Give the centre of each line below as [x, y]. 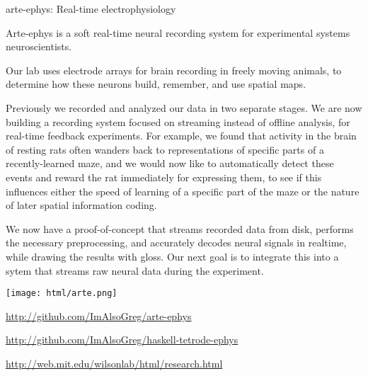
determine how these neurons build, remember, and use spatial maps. [156, 84]
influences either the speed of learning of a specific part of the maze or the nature [183, 191]
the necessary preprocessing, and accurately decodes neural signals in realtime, [176, 243]
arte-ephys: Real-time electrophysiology [91, 8]
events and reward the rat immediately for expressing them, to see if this [164, 177]
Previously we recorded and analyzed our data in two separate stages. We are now [184, 107]
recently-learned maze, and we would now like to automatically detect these [170, 163]
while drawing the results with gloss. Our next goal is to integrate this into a [172, 256]
